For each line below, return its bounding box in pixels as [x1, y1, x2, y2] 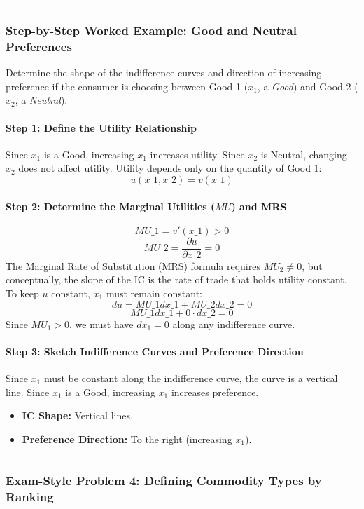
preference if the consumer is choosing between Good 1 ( [6, 79, 248, 93]
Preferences [6, 37, 72, 55]
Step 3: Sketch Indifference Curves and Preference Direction [6, 344, 304, 358]
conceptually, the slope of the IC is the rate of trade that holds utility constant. [6, 272, 347, 287]
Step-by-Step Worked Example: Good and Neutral [6, 21, 297, 39]
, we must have [69, 316, 134, 331]
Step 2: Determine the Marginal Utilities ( [6, 198, 216, 213]
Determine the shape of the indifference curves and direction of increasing [6, 65, 322, 80]
